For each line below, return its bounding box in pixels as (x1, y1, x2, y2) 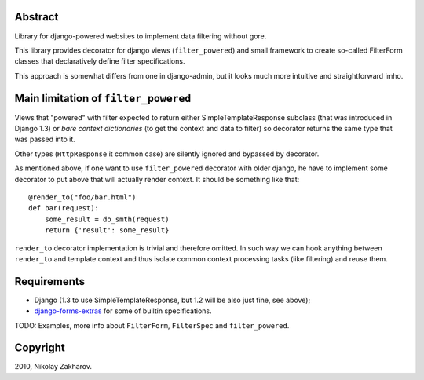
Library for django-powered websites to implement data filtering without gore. (14, 31, 267, 41)
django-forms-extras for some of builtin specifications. (34, 306, 212, 316)
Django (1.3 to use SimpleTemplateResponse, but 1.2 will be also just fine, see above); (34, 295, 311, 305)
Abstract (14, 10, 59, 24)
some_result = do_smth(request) (44, 214, 170, 224)
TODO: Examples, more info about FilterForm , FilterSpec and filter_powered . (14, 320, 290, 330)
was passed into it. (14, 134, 76, 144)
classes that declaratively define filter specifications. (14, 57, 185, 66)
